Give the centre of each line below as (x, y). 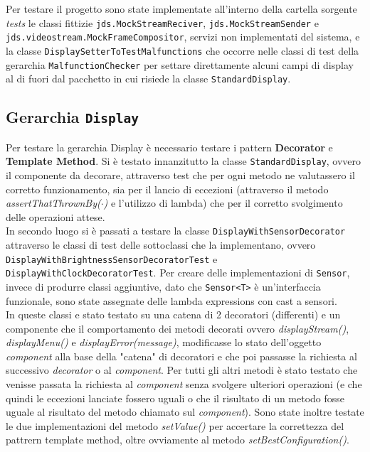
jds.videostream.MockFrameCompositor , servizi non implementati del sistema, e (183, 37)
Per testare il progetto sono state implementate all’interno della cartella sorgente (181, 9)
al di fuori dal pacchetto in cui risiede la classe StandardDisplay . (148, 79)
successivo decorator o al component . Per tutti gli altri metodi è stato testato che (182, 370)
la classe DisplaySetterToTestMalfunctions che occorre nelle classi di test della (183, 50)
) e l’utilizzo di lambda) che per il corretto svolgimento (223, 203)
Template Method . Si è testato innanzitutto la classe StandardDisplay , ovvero (184, 161)
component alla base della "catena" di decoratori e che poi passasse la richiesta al (181, 356)
